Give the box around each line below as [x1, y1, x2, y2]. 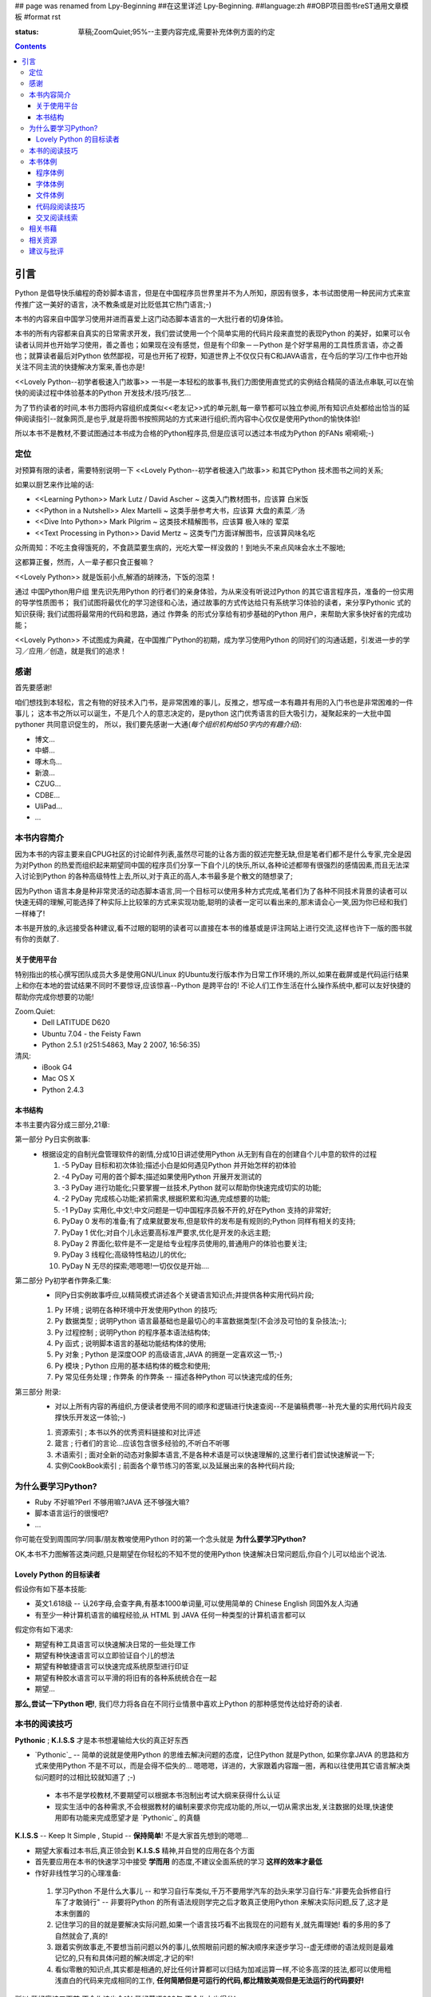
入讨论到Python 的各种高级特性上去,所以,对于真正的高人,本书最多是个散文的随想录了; [14, 871, 293, 881]
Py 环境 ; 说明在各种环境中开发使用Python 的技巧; [54, 1304, 218, 1314]
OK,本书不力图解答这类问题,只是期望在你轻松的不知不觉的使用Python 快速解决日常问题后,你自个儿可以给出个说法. [14, 1549, 387, 1558]
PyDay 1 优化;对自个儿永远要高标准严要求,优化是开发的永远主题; [61, 1227, 271, 1237]
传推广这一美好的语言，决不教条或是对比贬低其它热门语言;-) [14, 300, 212, 309]
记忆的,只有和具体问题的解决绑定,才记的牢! [54, 1953, 195, 1963]
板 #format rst [14, 12, 61, 22]
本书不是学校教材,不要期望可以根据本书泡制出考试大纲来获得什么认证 [54, 1790, 281, 1800]
